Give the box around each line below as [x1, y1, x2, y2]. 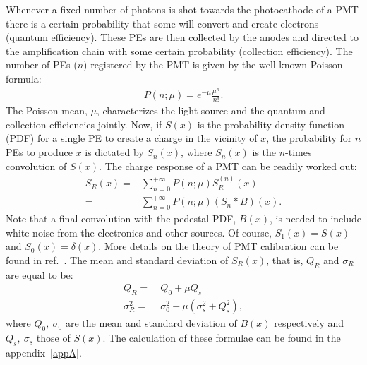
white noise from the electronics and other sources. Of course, [6, 225, 272, 239]
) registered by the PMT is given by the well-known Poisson [83, 57, 343, 72]
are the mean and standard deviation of [65, 316, 237, 330]
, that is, [266, 253, 303, 267]
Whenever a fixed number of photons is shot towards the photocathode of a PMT [6, 2, 359, 16]
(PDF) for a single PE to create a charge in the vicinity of [6, 131, 258, 145]
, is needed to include [269, 211, 361, 226]
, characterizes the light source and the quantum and [96, 103, 325, 118]
